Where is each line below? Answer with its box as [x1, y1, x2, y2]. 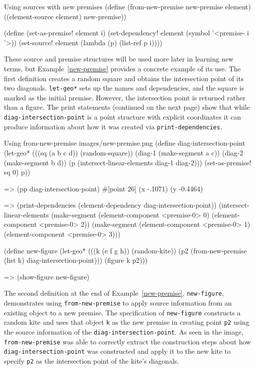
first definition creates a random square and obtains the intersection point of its [4, 73, 244, 83]
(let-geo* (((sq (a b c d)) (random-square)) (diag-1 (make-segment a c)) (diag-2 [4, 147, 243, 157]
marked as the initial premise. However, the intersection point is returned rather [4, 92, 246, 102]
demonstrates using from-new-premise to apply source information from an [4, 298, 232, 308]
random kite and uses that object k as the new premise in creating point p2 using [4, 317, 250, 327]
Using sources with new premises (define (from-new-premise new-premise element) [4, 1, 251, 11]
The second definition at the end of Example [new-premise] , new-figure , [4, 288, 224, 298]
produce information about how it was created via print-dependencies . [4, 121, 223, 131]
